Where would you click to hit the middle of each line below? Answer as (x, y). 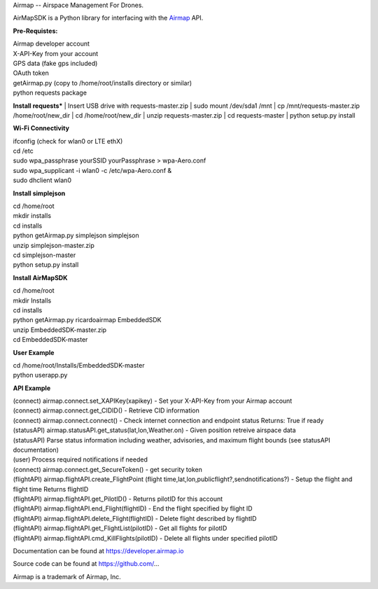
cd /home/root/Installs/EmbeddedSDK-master (79, 365)
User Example (34, 352)
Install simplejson (39, 193)
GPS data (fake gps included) (55, 63)
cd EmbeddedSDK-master (50, 340)
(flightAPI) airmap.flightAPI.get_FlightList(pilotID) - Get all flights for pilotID (120, 528)
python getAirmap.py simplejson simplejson (76, 235)
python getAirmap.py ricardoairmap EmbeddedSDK (87, 320)
